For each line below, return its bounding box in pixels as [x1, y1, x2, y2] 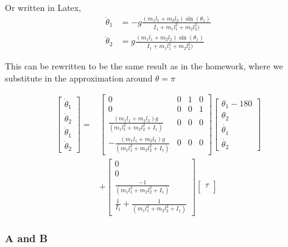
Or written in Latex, [5, 1, 82, 13]
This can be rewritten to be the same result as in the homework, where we [5, 60, 283, 72]
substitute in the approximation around [5, 71, 153, 84]
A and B [5, 231, 48, 246]
